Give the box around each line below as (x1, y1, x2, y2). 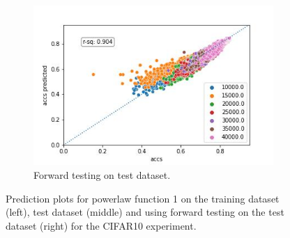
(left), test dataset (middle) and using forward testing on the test (6, 205, 284, 219)
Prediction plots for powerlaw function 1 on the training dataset (6, 191, 280, 205)
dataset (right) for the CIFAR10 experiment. (6, 218, 197, 232)
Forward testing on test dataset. (33, 167, 171, 182)
